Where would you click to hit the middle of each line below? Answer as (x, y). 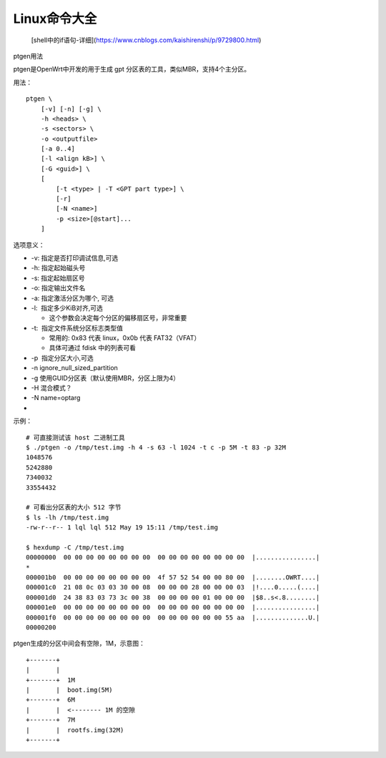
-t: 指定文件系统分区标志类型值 (77, 328)
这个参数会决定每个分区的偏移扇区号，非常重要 (118, 318)
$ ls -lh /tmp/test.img (68, 517)
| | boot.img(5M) (69, 690)
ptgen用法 (28, 56)
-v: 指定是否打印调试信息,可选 (75, 258)
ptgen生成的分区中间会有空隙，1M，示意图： (79, 644)
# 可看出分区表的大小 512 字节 (74, 508)
